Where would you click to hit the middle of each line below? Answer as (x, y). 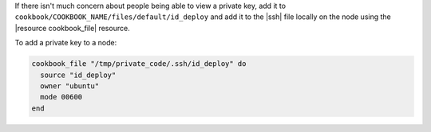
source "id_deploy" (78, 75)
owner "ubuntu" (70, 86)
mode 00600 (61, 97)
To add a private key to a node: (66, 43)
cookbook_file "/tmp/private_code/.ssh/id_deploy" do (139, 64)
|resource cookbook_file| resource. (73, 28)
